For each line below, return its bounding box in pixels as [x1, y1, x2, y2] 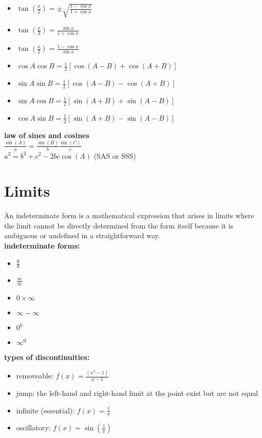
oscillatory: [16, 422, 51, 433]
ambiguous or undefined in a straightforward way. [4, 230, 160, 241]
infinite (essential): [16, 405, 75, 415]
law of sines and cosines [4, 129, 89, 140]
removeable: [16, 370, 53, 381]
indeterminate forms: [4, 240, 80, 251]
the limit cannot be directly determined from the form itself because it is [4, 220, 234, 231]
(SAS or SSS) [93, 150, 136, 161]
